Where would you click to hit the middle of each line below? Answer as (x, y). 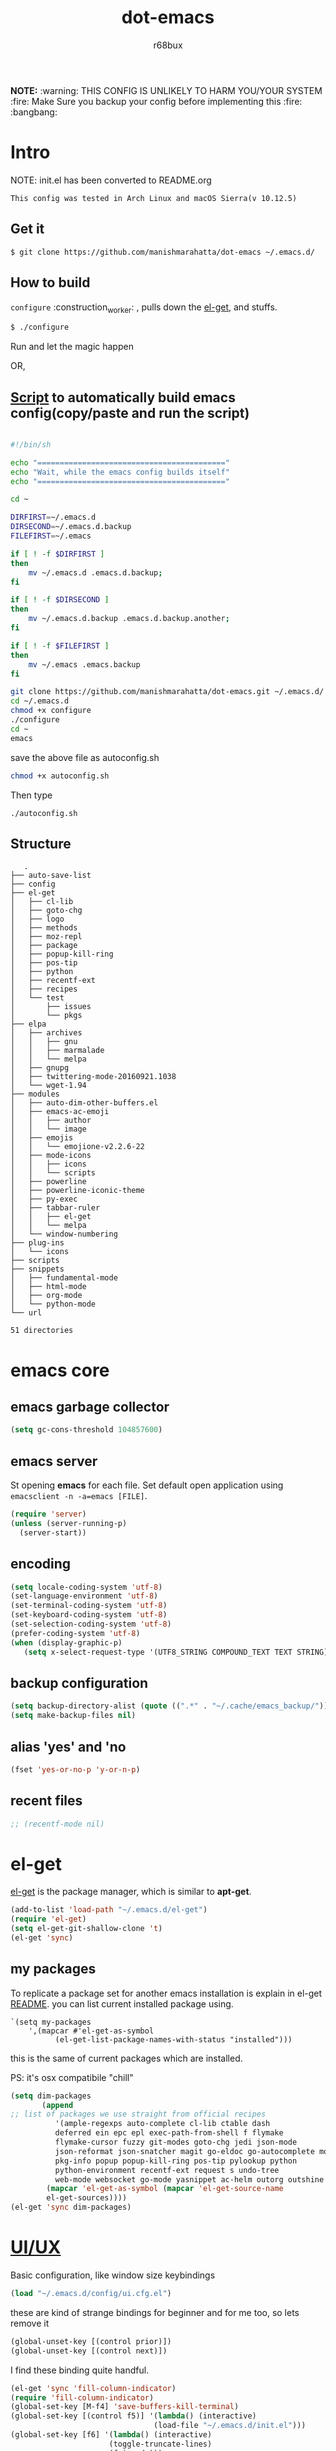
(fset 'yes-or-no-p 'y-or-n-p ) (75, 1769)
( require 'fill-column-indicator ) (82, 2397)
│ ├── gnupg (40, 1068)
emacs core (60, 1370)
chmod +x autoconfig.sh (60, 776)
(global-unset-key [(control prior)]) (91, 2341)
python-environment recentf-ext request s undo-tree (167, 2170)
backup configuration (79, 1682)
